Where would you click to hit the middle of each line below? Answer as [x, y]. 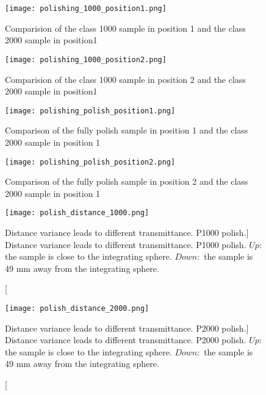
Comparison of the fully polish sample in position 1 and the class [127, 130]
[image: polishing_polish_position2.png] [90, 162]
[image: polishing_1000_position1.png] [86, 9]
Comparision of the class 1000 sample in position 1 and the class [125, 28]
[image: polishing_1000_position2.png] [86, 59]
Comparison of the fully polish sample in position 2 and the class [127, 181]
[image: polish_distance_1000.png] [77, 213]
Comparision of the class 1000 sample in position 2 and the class [125, 79]
